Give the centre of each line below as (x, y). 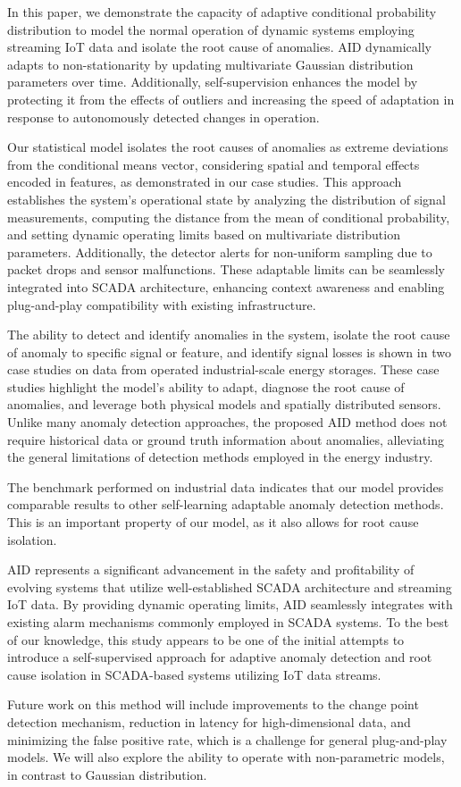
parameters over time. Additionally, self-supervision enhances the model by (213, 82)
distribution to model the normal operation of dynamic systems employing (211, 29)
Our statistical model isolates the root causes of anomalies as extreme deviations (228, 147)
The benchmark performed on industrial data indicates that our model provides (226, 486)
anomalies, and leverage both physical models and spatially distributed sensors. (224, 404)
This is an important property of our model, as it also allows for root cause (213, 522)
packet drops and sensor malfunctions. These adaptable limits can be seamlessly (226, 269)
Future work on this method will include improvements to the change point (213, 704)
